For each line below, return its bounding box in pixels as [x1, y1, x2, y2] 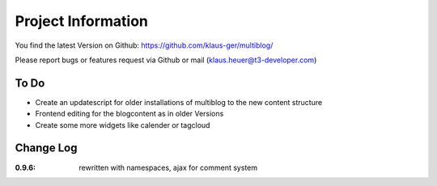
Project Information [15, 12, 149, 30]
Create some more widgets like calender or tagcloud [35, 120, 210, 129]
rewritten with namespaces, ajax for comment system [78, 163, 258, 172]
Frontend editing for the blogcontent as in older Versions [35, 109, 224, 119]
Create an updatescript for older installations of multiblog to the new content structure [35, 97, 323, 107]
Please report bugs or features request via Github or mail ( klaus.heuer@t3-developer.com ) [15, 55, 317, 65]
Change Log [15, 142, 78, 155]
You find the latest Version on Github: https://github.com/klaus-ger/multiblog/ [15, 40, 274, 50]
